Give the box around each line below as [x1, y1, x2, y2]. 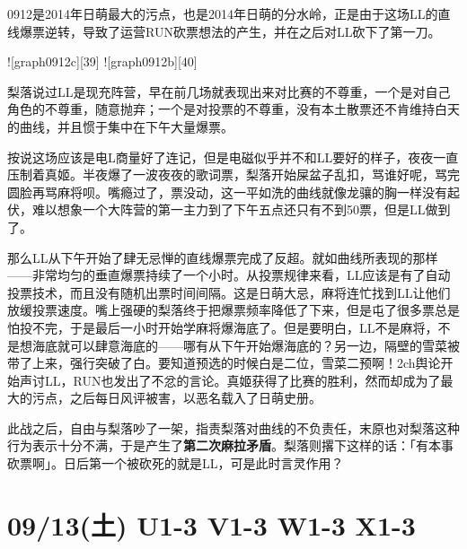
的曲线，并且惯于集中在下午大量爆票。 [7, 117, 233, 135]
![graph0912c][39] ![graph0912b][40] [7, 52, 198, 71]
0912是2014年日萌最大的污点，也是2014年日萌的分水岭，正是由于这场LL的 [7, 4, 438, 22]
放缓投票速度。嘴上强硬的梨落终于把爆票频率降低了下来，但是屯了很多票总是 [7, 301, 460, 319]
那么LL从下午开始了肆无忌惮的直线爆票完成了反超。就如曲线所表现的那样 [7, 248, 438, 266]
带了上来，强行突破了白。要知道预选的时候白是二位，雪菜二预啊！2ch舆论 [7, 353, 441, 372]
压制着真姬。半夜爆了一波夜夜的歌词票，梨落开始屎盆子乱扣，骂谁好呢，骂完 [7, 165, 460, 184]
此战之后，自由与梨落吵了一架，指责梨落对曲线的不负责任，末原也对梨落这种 [7, 418, 460, 437]
